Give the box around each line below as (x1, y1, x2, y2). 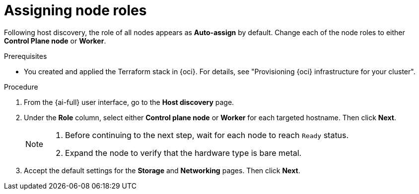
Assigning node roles (4, 2, 147, 19)
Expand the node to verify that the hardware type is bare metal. (65, 147, 302, 158)
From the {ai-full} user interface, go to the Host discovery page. (24, 97, 234, 106)
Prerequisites (4, 51, 47, 60)
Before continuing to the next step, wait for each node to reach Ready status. (65, 130, 349, 140)
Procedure (4, 82, 38, 91)
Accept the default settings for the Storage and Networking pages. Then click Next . (24, 166, 300, 175)
